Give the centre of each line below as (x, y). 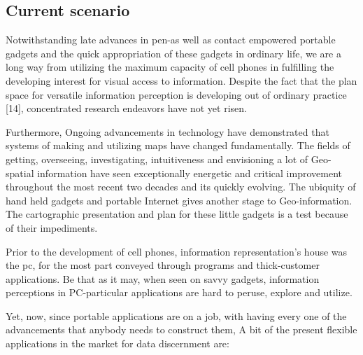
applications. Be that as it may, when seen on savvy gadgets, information (163, 278)
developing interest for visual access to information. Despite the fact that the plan (181, 80)
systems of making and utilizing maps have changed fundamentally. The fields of (178, 145)
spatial (20, 173)
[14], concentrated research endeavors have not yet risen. (126, 108)
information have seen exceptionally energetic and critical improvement (190, 173)
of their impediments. (52, 227)
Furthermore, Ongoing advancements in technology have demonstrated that (168, 131)
